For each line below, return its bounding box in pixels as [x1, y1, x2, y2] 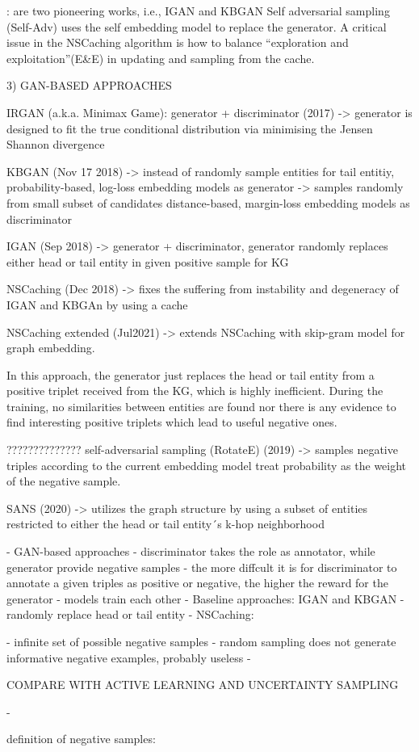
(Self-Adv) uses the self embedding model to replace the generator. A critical [6, 18, 387, 35]
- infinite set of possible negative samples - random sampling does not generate [6, 633, 396, 649]
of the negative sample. [6, 473, 121, 489]
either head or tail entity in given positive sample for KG [6, 253, 289, 270]
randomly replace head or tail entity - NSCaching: [6, 606, 254, 623]
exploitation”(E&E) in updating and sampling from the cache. [6, 49, 315, 66]
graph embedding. [6, 339, 95, 356]
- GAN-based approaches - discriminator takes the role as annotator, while [6, 543, 375, 560]
